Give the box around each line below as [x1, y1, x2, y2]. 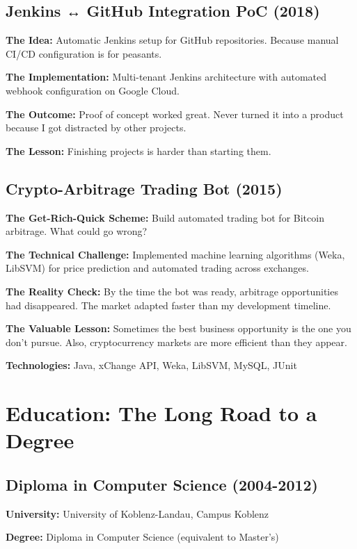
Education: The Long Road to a [6, 399, 317, 427]
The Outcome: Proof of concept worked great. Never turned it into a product [6, 106, 344, 121]
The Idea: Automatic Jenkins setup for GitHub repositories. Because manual [6, 33, 339, 47]
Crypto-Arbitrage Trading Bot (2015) [6, 177, 283, 199]
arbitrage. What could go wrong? [6, 224, 148, 238]
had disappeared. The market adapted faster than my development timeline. [6, 297, 331, 312]
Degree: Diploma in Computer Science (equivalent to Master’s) [6, 530, 279, 544]
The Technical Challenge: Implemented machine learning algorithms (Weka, [6, 247, 345, 261]
